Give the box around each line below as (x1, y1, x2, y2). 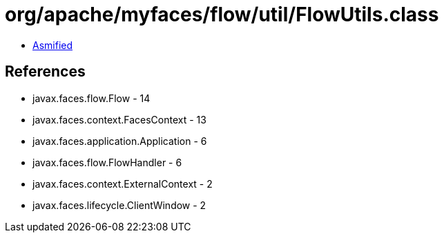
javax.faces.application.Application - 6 (32, 135, 207, 147)
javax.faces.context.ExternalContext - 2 (32, 177, 213, 190)
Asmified (32, 39, 73, 51)
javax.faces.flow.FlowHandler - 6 (32, 156, 182, 168)
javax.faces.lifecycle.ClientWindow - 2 (32, 199, 206, 211)
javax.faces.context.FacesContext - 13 (32, 113, 206, 126)
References (5, 63, 86, 81)
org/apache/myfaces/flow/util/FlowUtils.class (5, 3, 439, 26)
